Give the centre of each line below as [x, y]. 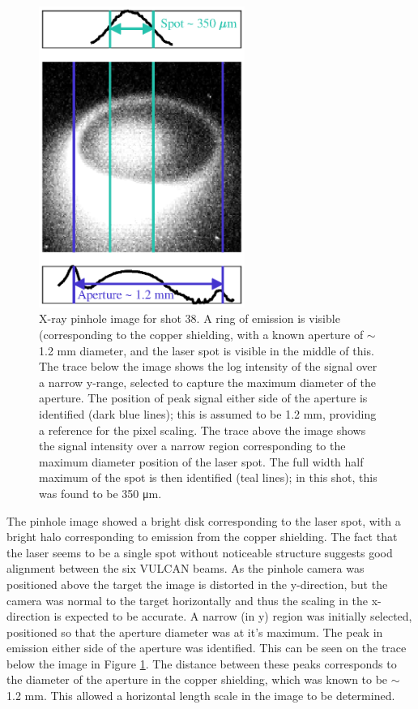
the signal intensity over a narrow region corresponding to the [192, 446]
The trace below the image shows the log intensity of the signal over [208, 366]
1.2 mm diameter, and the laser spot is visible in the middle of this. [207, 350]
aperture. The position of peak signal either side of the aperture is [203, 398]
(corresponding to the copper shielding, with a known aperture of [201, 335]
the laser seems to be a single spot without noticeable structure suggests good [200, 552]
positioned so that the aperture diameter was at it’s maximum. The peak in [195, 632]
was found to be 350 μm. [100, 493]
